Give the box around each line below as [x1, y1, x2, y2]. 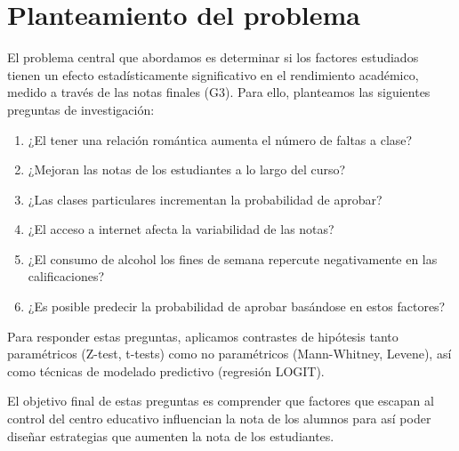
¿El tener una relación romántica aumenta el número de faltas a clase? [28, 130, 413, 149]
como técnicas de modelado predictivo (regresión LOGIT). [7, 361, 325, 380]
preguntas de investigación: [7, 100, 155, 118]
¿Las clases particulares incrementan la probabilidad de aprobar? [28, 189, 382, 208]
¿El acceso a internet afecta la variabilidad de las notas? [28, 220, 334, 238]
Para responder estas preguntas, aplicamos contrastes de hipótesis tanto [7, 326, 399, 345]
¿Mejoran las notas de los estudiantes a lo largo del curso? [28, 160, 346, 179]
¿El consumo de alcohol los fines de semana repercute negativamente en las [28, 249, 438, 268]
